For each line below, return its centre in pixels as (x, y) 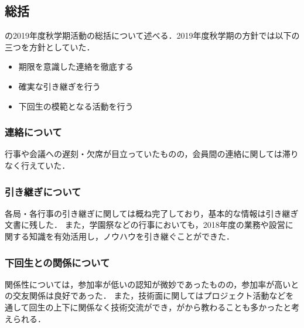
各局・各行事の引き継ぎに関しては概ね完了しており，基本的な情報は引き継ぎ (152, 213)
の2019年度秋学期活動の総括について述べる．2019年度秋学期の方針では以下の (152, 35)
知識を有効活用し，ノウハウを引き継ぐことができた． (131, 236)
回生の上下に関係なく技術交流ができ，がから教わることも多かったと (160, 307)
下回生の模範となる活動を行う (76, 106)
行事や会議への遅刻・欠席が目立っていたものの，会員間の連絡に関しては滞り (152, 154)
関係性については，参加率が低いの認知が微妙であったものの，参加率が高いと (152, 284)
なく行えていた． (37, 165)
